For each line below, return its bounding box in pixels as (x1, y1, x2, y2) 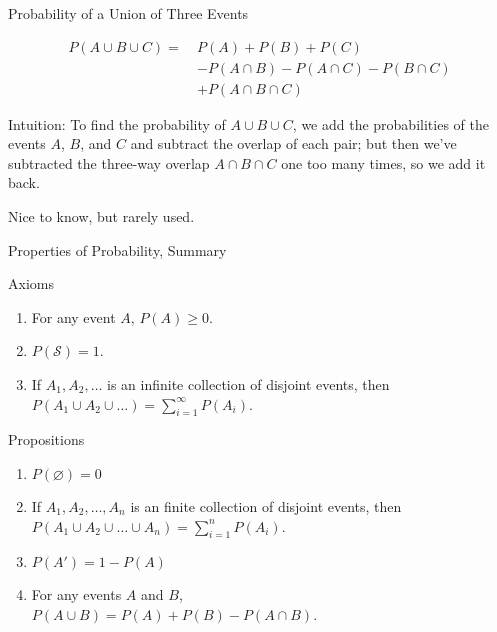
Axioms (8, 273, 54, 294)
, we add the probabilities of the (292, 113, 489, 134)
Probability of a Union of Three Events (8, 3, 249, 23)
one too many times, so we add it (281, 152, 486, 173)
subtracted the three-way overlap (8, 152, 210, 173)
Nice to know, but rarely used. (8, 206, 195, 227)
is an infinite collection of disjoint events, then (107, 374, 390, 395)
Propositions (8, 429, 85, 450)
